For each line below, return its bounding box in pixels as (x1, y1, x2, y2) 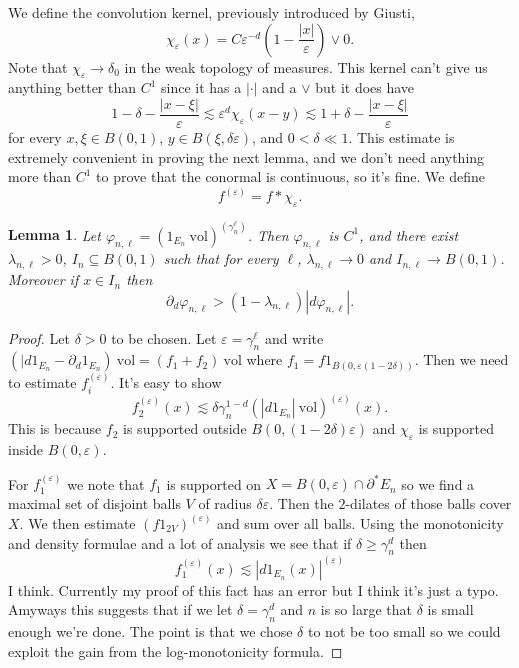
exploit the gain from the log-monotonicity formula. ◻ (8, 640, 343, 661)
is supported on (166, 473, 262, 494)
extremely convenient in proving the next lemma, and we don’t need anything (8, 146, 485, 167)
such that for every (163, 248, 279, 269)
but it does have (315, 77, 415, 98)
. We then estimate (19, 512, 136, 533)
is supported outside (123, 418, 247, 439)
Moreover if (8, 269, 79, 290)
